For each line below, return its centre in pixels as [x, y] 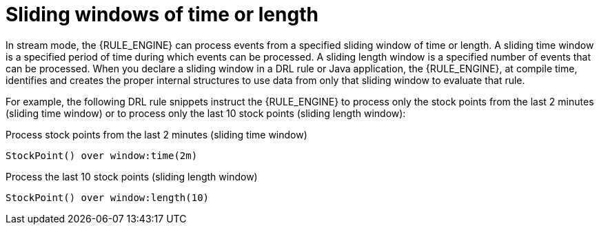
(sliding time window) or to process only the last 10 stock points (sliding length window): [206, 113]
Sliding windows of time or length [162, 14]
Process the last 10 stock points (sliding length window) [132, 176]
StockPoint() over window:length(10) [108, 197]
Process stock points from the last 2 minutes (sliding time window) [156, 134]
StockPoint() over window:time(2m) [102, 155]
